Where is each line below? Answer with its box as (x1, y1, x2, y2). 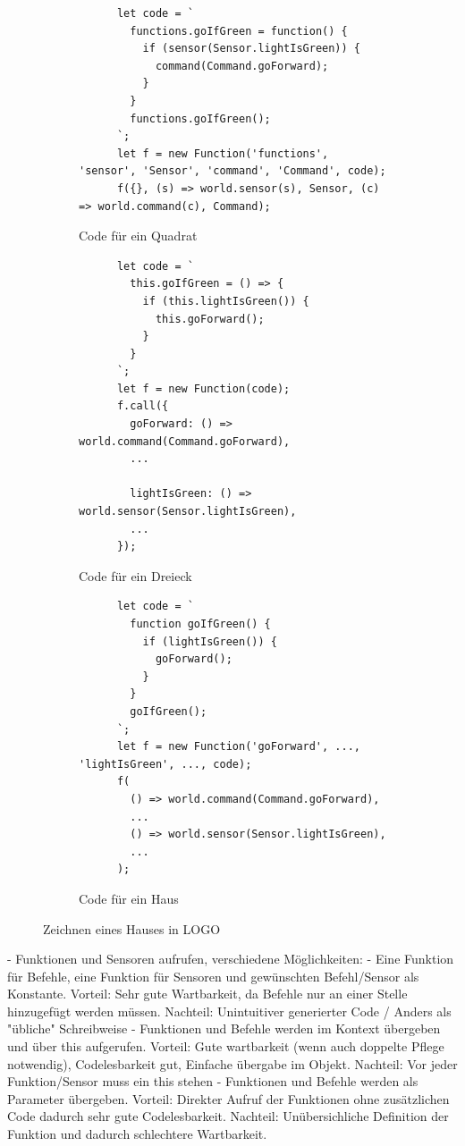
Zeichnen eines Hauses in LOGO (43, 919, 221, 938)
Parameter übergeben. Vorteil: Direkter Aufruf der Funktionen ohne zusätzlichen (7, 1089, 450, 1108)
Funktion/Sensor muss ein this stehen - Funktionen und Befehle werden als (7, 1072, 418, 1091)
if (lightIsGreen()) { (142, 635, 277, 648)
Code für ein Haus (79, 889, 179, 907)
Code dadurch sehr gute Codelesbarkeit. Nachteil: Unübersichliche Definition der (7, 1107, 449, 1125)
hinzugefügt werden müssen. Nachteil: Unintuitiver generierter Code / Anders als (7, 1001, 452, 1020)
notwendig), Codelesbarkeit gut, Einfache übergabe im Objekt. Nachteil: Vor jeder (7, 1054, 458, 1073)
